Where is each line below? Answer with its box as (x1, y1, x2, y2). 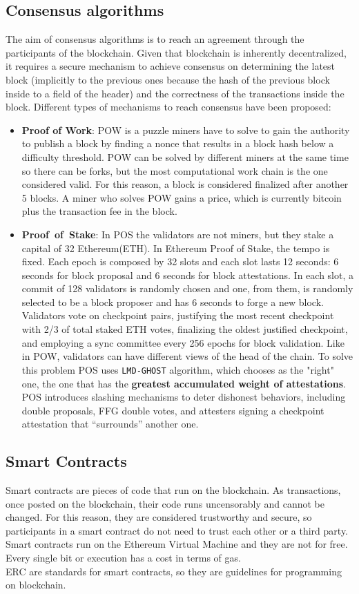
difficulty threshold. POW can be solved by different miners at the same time (21, 149, 349, 164)
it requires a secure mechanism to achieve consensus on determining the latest (6, 59, 336, 73)
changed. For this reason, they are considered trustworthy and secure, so (6, 510, 312, 524)
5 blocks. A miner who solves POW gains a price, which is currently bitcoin (21, 190, 342, 204)
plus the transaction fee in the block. (21, 204, 177, 218)
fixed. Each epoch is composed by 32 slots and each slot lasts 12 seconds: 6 (21, 254, 339, 269)
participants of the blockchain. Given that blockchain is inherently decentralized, (6, 45, 347, 59)
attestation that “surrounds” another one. (21, 416, 199, 431)
